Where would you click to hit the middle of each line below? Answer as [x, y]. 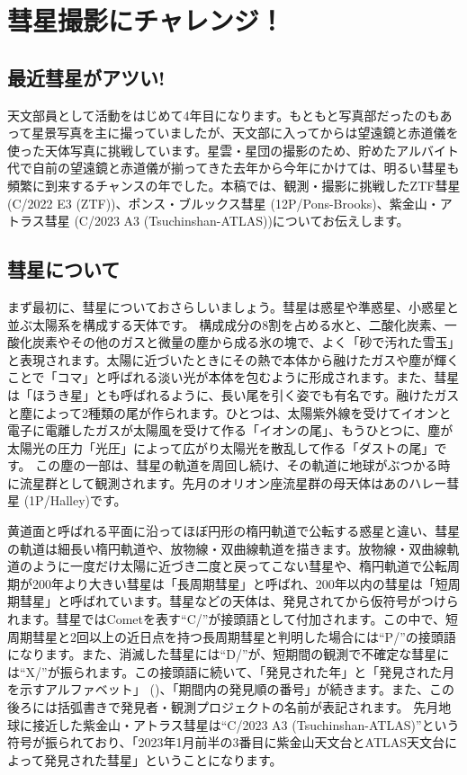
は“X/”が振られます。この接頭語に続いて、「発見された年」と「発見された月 [231, 671]
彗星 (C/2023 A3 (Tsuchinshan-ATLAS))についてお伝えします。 [227, 221]
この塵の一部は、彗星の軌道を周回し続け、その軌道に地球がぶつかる [237, 465]
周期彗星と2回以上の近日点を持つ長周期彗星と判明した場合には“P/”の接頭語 [232, 636]
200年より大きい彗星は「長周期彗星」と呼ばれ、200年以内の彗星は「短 [240, 583]
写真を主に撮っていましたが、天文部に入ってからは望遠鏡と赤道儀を [258, 133]
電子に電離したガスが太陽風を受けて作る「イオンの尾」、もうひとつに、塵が [230, 430]
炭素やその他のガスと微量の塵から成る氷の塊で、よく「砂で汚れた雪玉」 [246, 342]
